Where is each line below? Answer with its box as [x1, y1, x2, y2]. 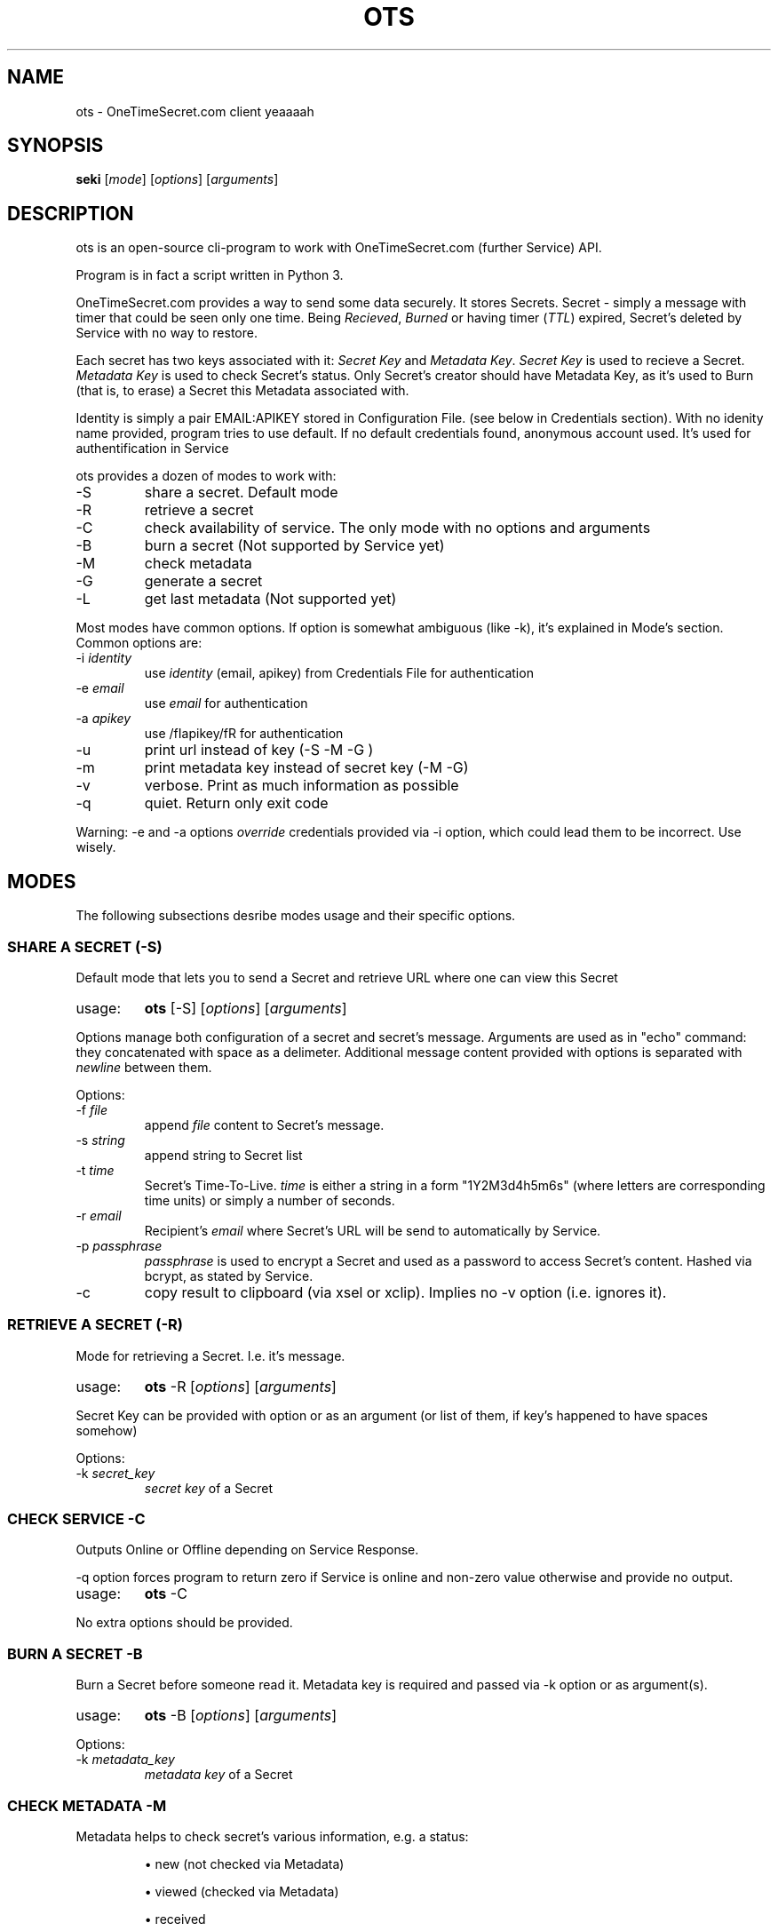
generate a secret [144, 572, 263, 591]
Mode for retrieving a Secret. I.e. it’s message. [75, 1347, 345, 1363]
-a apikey [75, 711, 131, 727]
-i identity [75, 650, 132, 666]
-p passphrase [75, 1237, 163, 1253]
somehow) [75, 1422, 138, 1438]
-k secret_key [75, 1465, 155, 1481]
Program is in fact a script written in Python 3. [75, 267, 344, 283]
